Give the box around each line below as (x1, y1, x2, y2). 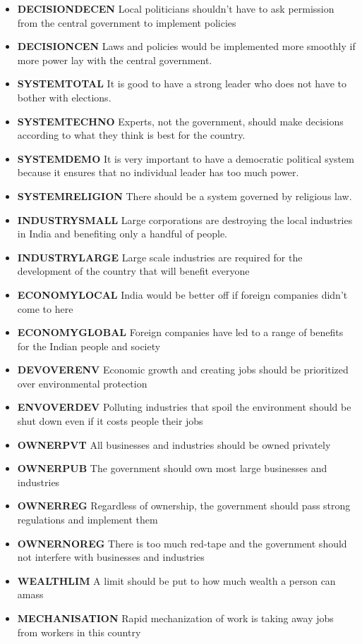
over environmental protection (17, 376, 147, 390)
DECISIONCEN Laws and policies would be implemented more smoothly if (17, 39, 356, 54)
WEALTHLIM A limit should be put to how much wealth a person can (17, 573, 336, 588)
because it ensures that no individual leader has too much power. (17, 165, 299, 180)
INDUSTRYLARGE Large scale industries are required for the (17, 249, 303, 264)
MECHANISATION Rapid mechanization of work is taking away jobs (17, 611, 334, 625)
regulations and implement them (17, 512, 158, 527)
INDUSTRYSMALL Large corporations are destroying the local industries (17, 212, 353, 227)
